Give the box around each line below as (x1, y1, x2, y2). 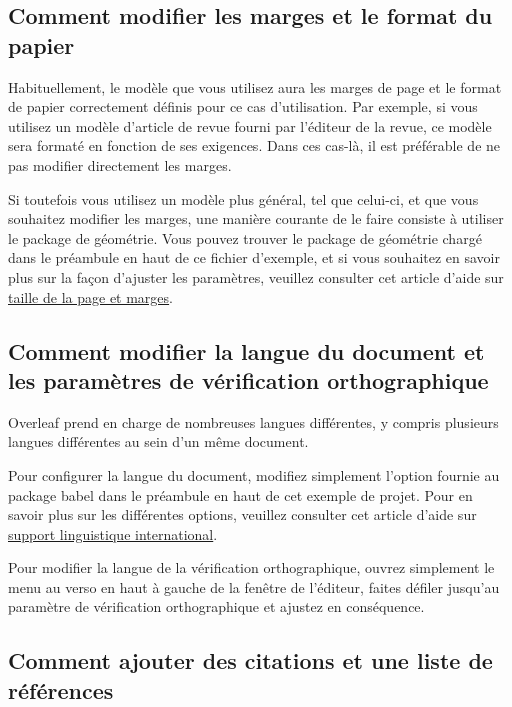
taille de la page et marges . (8, 286, 173, 307)
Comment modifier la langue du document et (8, 335, 485, 366)
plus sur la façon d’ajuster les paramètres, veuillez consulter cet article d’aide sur (8, 266, 504, 287)
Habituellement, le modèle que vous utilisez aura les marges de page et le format (8, 76, 502, 97)
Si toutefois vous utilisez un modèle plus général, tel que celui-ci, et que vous (8, 188, 479, 209)
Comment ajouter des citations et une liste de (8, 645, 493, 676)
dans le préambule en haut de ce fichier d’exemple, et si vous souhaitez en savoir (8, 247, 500, 268)
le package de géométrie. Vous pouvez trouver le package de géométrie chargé (8, 227, 482, 248)
